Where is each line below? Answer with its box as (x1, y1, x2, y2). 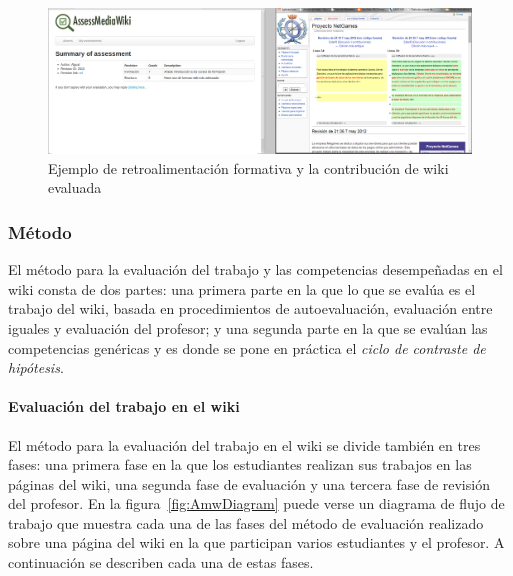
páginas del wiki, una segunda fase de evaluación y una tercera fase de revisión (8, 473, 490, 494)
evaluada (48, 177, 102, 198)
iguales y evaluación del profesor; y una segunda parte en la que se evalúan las (8, 317, 488, 338)
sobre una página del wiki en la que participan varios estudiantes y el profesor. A (8, 532, 505, 553)
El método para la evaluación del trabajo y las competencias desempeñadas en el (8, 259, 503, 280)
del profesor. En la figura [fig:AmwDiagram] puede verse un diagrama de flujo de (8, 493, 505, 514)
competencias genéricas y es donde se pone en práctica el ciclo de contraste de (8, 337, 486, 358)
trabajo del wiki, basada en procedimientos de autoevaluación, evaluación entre (8, 298, 493, 319)
